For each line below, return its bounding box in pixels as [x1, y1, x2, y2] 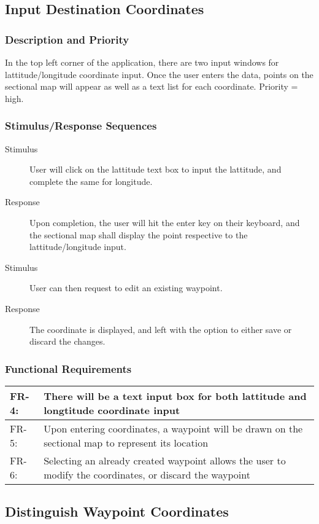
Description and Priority [5, 31, 129, 47]
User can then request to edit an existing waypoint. [29, 281, 223, 294]
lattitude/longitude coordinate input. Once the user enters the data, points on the [5, 68, 313, 80]
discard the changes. [29, 335, 106, 348]
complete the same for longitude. [29, 174, 153, 187]
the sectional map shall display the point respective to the [29, 228, 248, 241]
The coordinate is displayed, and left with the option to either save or [29, 323, 292, 335]
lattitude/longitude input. [29, 240, 126, 253]
